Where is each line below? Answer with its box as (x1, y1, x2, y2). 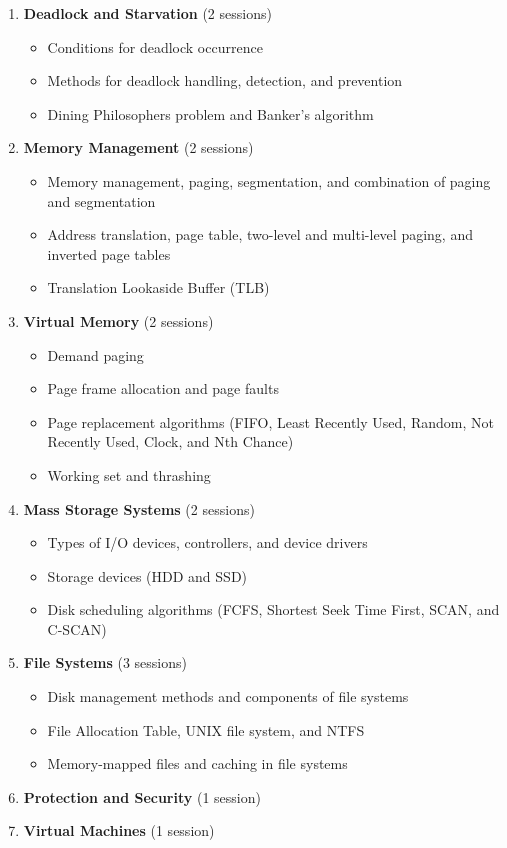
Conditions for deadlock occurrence (47, 36, 263, 57)
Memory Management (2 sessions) (23, 137, 254, 158)
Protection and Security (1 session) (23, 786, 261, 807)
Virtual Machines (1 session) (23, 820, 215, 841)
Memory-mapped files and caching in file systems (47, 753, 348, 774)
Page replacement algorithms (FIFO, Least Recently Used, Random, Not (47, 411, 494, 432)
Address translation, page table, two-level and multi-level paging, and (47, 224, 473, 245)
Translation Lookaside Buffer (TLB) (47, 277, 270, 298)
